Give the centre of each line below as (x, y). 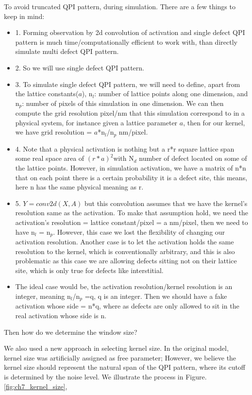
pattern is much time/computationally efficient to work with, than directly (126, 42)
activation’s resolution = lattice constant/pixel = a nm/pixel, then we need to (132, 222)
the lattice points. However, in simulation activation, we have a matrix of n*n (131, 168)
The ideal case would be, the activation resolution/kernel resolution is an (124, 286)
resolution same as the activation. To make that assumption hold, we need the (132, 213)
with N (124, 158)
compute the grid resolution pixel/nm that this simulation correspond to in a (130, 113)
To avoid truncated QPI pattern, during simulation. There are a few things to (120, 6)
